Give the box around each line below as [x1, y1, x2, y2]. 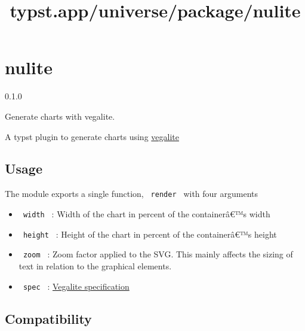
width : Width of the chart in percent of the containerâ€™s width [23, 207, 270, 220]
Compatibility [5, 309, 92, 327]
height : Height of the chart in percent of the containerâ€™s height [23, 227, 277, 240]
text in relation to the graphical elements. [19, 259, 172, 272]
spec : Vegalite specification [23, 280, 130, 292]
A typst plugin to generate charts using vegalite [5, 130, 179, 142]
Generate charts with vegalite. [5, 110, 115, 122]
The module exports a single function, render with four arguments [5, 187, 258, 200]
